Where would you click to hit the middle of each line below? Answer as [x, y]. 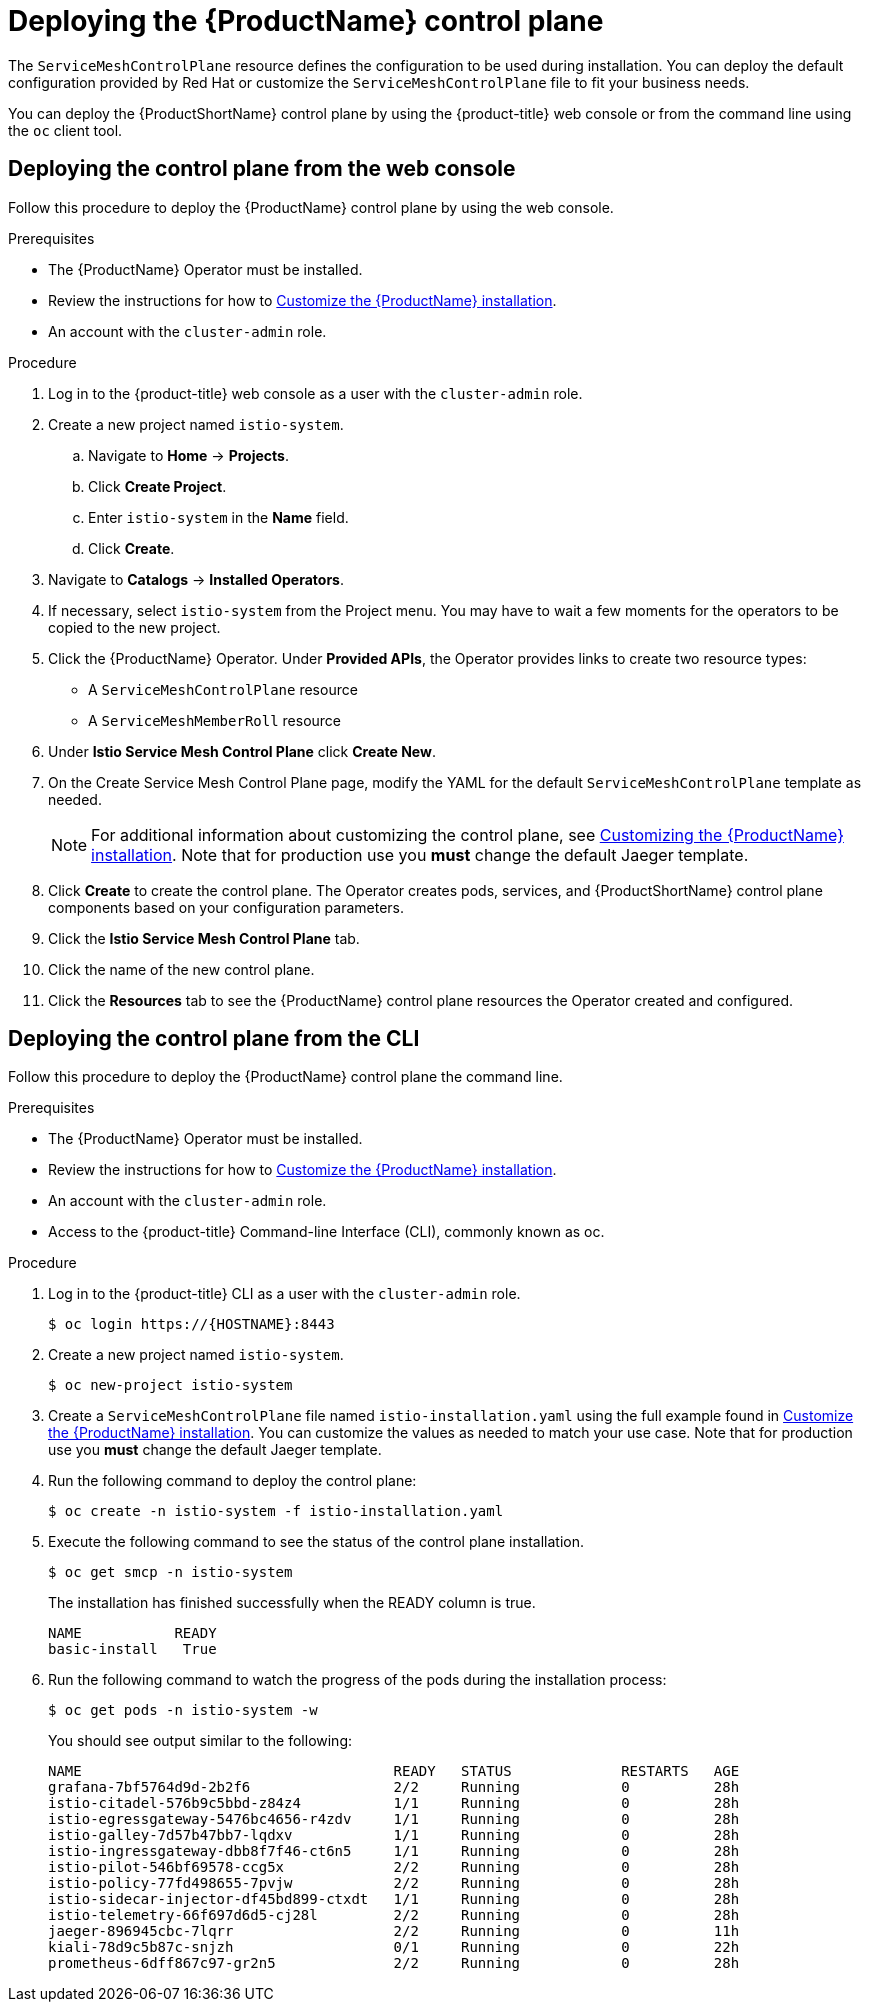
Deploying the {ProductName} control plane [306, 21]
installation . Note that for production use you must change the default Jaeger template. [420, 854]
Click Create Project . [157, 486]
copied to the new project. [134, 627]
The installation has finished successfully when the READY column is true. [292, 1603]
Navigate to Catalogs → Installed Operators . [196, 579]
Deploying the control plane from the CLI [214, 1039]
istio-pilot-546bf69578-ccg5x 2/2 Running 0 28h [394, 1867]
